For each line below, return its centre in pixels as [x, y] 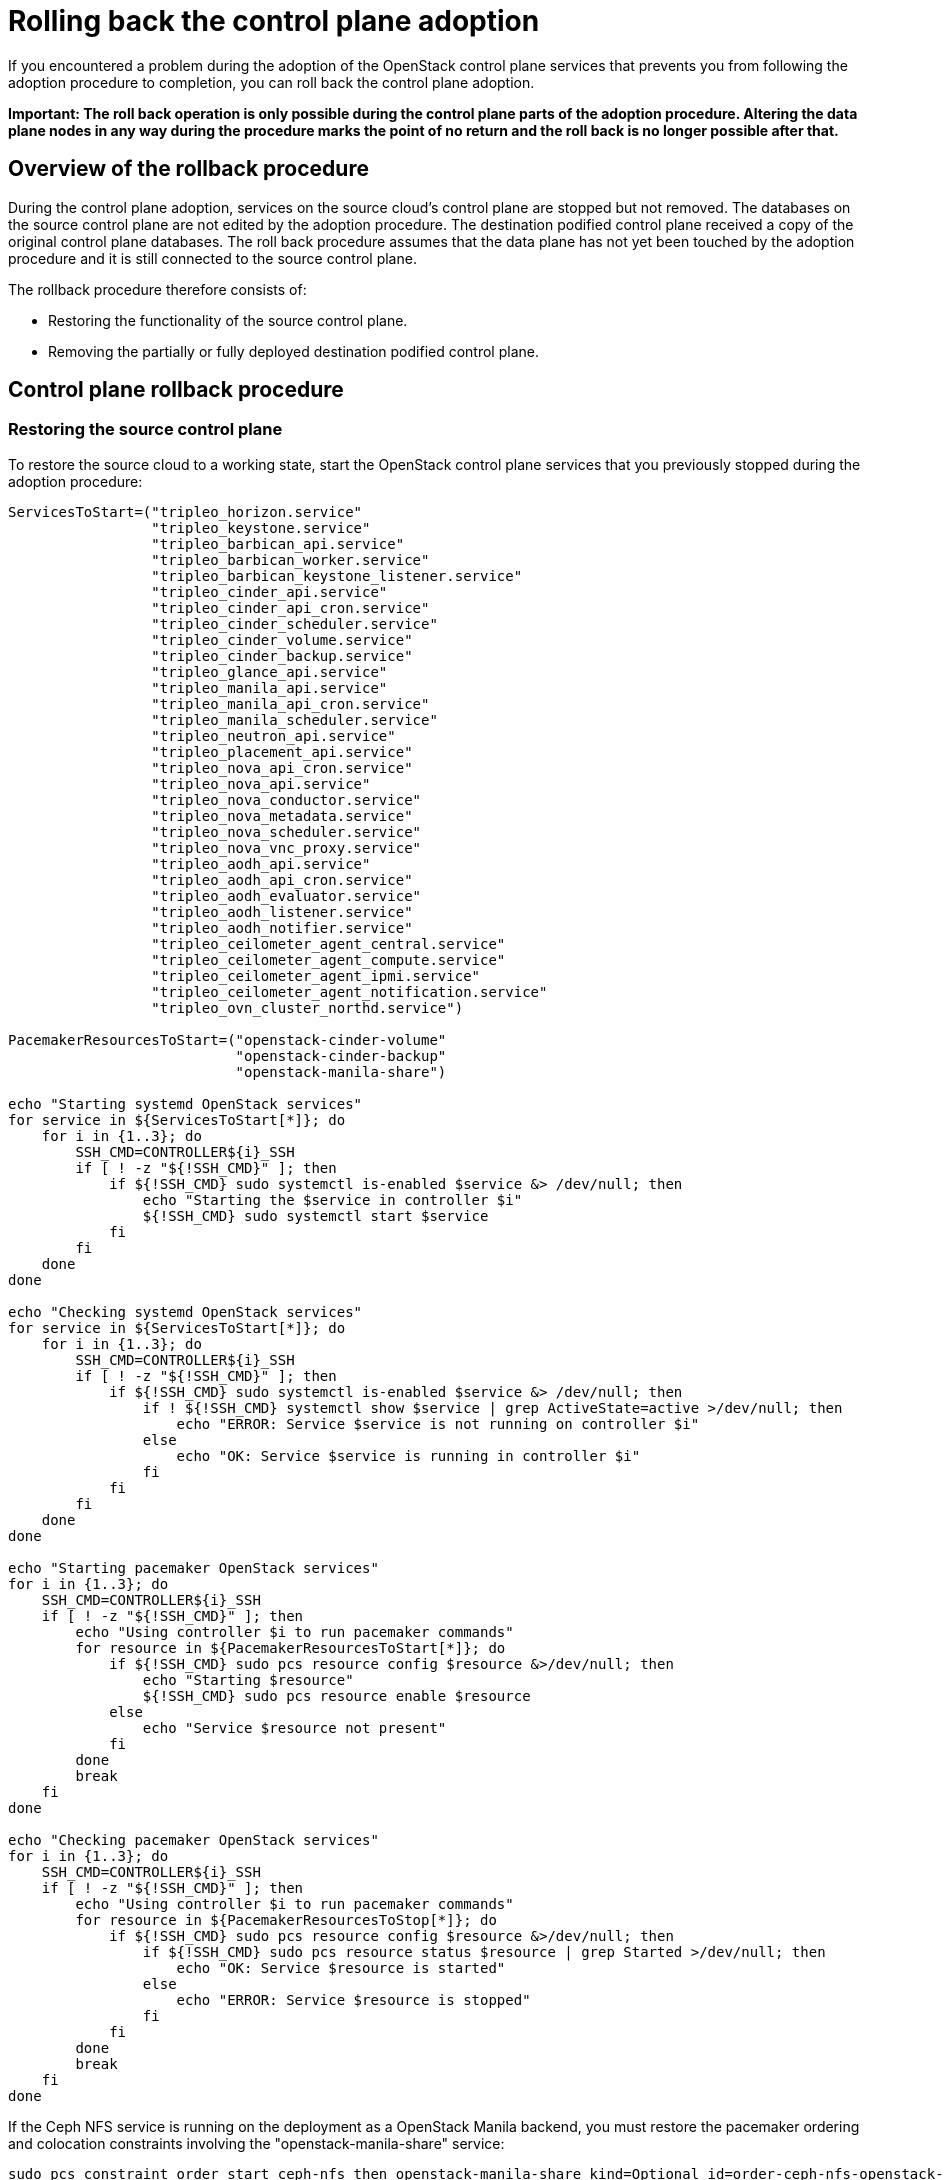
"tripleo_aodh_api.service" [261, 863]
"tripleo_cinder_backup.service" [282, 655]
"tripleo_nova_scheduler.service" [286, 831]
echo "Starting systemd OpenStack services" [185, 1103]
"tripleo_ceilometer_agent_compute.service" [328, 959]
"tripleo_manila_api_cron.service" [290, 703]
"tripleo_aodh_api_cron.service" [282, 879]
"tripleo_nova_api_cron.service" [282, 767]
